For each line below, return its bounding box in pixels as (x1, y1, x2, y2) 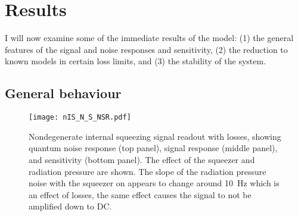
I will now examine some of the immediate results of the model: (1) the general (5, 32, 294, 44)
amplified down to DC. (29, 200, 112, 212)
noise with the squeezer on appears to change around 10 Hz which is (29, 177, 280, 189)
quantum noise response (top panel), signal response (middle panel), (29, 142, 278, 154)
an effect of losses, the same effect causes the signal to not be (29, 188, 252, 201)
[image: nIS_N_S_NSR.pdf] (29, 113, 131, 122)
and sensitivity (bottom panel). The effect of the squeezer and (29, 153, 255, 165)
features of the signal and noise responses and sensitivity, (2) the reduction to (5, 43, 288, 55)
